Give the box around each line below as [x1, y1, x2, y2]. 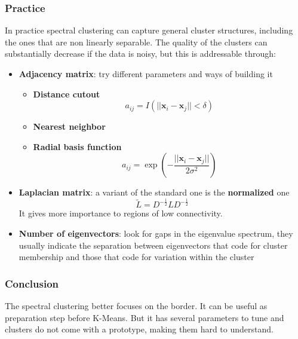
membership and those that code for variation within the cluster [19, 251, 254, 263]
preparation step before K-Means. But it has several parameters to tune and [5, 311, 284, 323]
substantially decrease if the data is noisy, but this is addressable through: [5, 47, 276, 60]
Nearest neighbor [33, 120, 106, 133]
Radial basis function [33, 140, 122, 152]
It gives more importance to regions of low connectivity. [19, 207, 223, 219]
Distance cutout [33, 87, 100, 100]
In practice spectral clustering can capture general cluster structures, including [5, 24, 293, 36]
